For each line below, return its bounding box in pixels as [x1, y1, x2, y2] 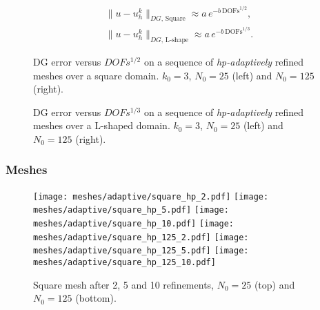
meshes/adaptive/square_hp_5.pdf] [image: [33, 205, 229, 215]
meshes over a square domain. [33, 68, 159, 82]
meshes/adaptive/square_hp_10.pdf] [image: [33, 219, 234, 229]
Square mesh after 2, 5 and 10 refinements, [33, 277, 214, 291]
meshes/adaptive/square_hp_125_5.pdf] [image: [33, 246, 249, 256]
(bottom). [75, 291, 117, 305]
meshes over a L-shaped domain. [33, 118, 170, 133]
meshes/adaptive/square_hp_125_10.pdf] [33, 258, 216, 267]
